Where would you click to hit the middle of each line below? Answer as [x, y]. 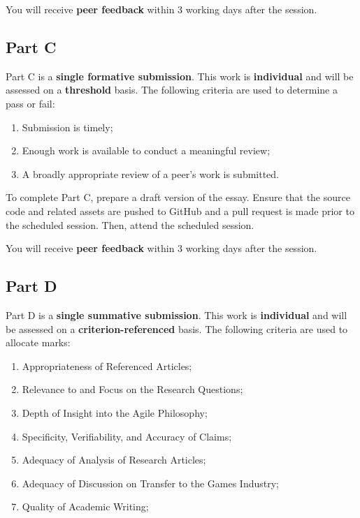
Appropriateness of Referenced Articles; [107, 365]
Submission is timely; [67, 127]
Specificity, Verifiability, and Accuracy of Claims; [127, 436]
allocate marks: [38, 342]
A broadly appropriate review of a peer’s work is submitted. [151, 173]
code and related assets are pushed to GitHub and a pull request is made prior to [180, 210]
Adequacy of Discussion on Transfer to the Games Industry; [151, 483]
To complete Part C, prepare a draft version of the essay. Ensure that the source [178, 197]
